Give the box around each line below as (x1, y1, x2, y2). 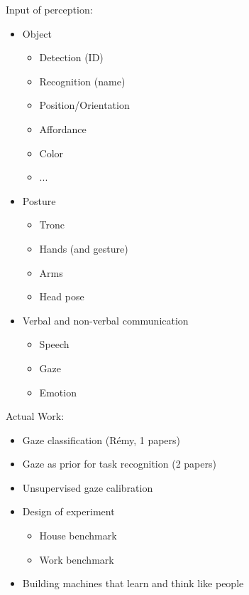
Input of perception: (6, 2, 93, 16)
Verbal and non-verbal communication (22, 312, 189, 327)
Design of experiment (22, 504, 115, 519)
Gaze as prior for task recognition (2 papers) (22, 456, 216, 471)
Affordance (39, 121, 87, 136)
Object (22, 26, 52, 41)
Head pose (39, 289, 84, 304)
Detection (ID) (39, 50, 104, 65)
